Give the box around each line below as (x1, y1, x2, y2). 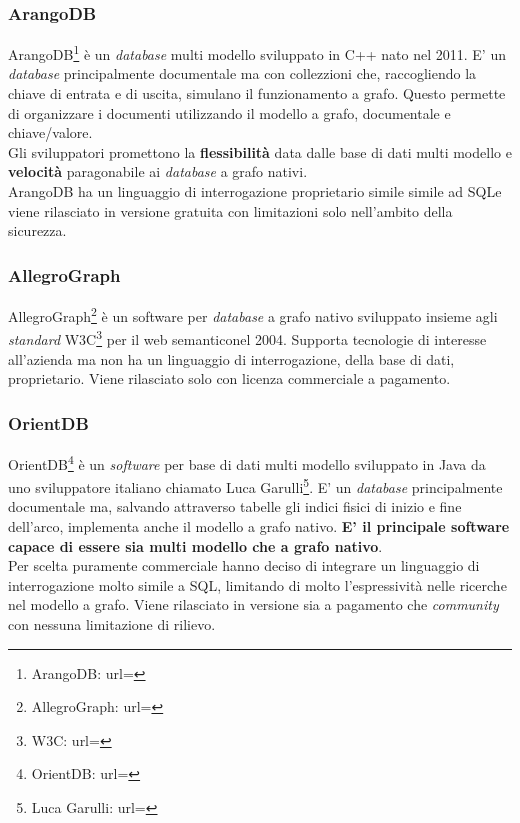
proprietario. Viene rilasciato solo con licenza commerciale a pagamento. (8, 368, 451, 389)
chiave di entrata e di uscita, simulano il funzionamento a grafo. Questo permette (8, 83, 506, 104)
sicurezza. (8, 220, 67, 241)
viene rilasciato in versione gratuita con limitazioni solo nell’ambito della (8, 200, 453, 221)
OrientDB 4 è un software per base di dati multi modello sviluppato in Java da (8, 450, 486, 474)
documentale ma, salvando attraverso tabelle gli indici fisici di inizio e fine (8, 496, 462, 517)
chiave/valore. (8, 122, 93, 143)
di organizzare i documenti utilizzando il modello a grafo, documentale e (8, 102, 451, 123)
